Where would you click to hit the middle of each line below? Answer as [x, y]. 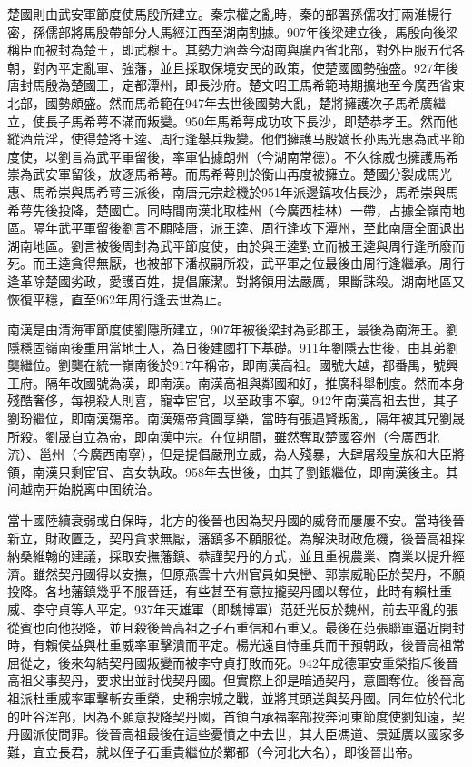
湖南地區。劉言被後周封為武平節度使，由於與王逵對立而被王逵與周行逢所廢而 [236, 245]
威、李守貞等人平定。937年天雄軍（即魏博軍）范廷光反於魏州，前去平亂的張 [233, 609]
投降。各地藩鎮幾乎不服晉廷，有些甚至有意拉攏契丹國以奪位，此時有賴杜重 [230, 591]
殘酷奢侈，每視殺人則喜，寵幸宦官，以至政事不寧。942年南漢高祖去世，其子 [233, 400]
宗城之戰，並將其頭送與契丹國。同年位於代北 [331, 697]
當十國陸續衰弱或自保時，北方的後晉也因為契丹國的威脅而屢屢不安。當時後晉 [236, 520]
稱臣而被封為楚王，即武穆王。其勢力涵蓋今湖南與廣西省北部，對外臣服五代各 [236, 50]
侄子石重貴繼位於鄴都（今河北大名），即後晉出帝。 [270, 751]
